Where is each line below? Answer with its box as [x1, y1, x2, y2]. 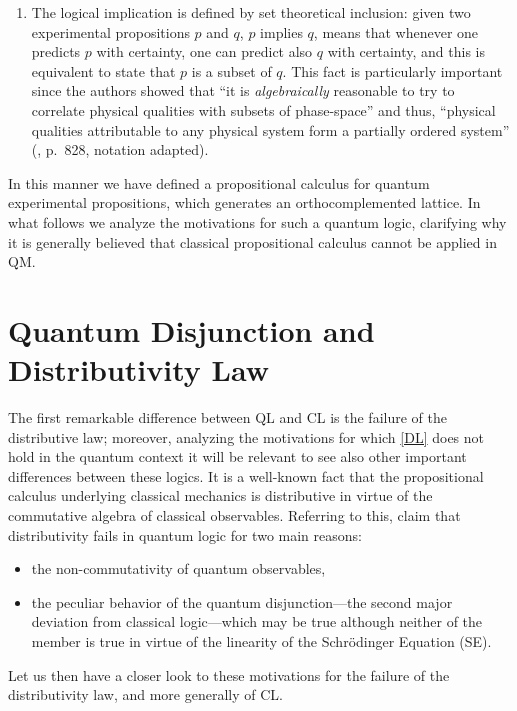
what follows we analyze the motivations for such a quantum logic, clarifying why [8, 211, 507, 232]
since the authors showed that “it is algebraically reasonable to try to [31, 80, 455, 101]
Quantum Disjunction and [8, 309, 375, 350]
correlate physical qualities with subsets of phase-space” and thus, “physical [31, 99, 496, 120]
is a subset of [191, 60, 272, 81]
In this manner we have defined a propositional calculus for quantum [8, 172, 430, 193]
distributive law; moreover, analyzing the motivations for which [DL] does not [8, 426, 485, 447]
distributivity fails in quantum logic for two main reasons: [8, 524, 362, 545]
